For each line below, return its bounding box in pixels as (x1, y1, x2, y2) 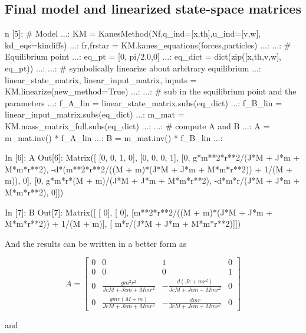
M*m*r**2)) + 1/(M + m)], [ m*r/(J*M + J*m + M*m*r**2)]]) (5, 217, 241, 230)
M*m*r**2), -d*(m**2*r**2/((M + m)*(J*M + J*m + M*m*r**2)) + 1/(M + (5, 162, 292, 175)
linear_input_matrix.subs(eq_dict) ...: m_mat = (5, 108, 185, 120)
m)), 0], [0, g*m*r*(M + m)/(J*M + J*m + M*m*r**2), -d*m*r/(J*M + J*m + (5, 174, 300, 187)
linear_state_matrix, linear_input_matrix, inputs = (5, 73, 197, 86)
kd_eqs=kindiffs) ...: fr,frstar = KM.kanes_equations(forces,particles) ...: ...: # (5, 38, 291, 51)
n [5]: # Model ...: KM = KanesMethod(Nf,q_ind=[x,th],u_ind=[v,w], (5, 27, 261, 40)
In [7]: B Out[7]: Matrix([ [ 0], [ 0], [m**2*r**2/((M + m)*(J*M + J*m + (5, 205, 273, 218)
